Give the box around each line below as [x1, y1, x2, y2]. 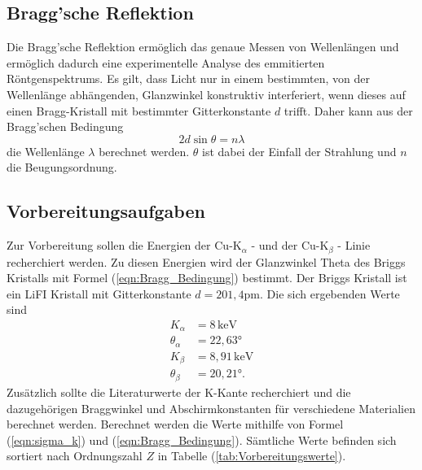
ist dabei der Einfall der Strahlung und [201, 142, 397, 159]
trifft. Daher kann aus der [284, 102, 413, 119]
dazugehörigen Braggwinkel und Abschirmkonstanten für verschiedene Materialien [7, 399, 415, 416]
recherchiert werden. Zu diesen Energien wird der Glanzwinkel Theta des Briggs [7, 253, 406, 270]
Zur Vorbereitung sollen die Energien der [7, 237, 211, 254]
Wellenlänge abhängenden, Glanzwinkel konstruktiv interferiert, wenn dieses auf [7, 85, 406, 102]
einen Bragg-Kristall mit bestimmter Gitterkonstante [7, 102, 271, 119]
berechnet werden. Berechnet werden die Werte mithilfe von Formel [7, 416, 344, 433]
